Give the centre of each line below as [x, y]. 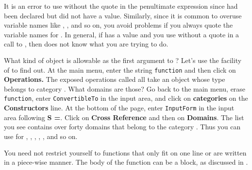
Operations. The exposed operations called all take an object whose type [115, 79]
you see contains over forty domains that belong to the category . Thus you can [122, 127]
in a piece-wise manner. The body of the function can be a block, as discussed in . [126, 162]
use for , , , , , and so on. [41, 136]
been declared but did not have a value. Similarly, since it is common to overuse [123, 15]
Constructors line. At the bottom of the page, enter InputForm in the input [119, 108]
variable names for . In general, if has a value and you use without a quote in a [122, 34]
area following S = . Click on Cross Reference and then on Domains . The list [124, 117]
